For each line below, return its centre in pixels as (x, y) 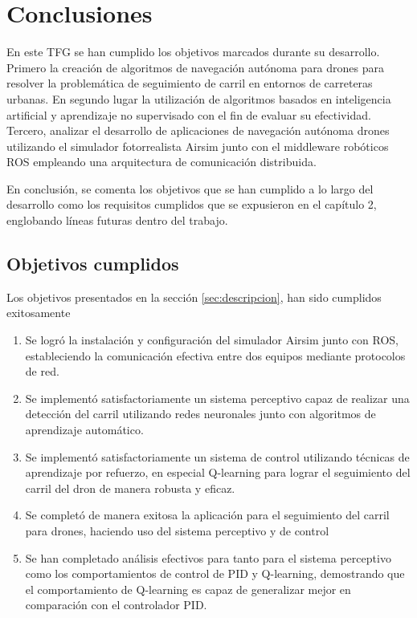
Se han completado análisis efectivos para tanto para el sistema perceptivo (208, 557)
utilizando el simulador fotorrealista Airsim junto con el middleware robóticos (198, 146)
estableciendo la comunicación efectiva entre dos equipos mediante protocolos (215, 355)
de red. (42, 371)
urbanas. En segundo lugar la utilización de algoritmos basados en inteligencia (199, 98)
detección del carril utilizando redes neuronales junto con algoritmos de (200, 414)
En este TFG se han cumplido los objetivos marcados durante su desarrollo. (193, 52)
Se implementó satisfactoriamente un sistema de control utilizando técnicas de (217, 456)
